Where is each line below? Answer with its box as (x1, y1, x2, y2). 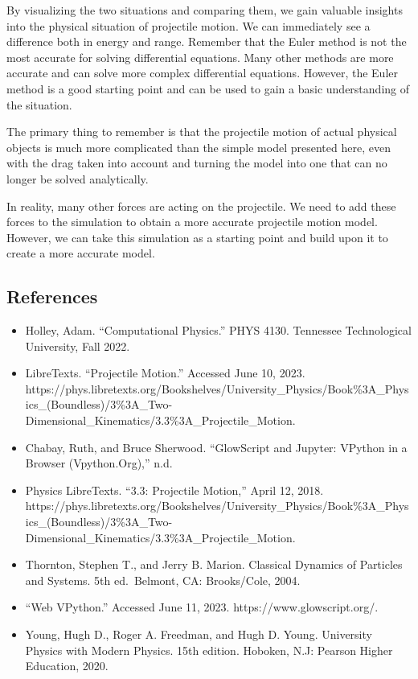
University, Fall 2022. (25, 337, 130, 354)
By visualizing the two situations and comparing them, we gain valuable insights (6, 2, 403, 18)
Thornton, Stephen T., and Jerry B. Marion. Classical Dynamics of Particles (25, 556, 403, 573)
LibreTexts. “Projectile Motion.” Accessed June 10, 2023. (25, 364, 305, 381)
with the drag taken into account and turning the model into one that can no (6, 154, 387, 171)
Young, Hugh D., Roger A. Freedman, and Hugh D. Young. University (25, 626, 372, 643)
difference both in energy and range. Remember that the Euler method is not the (6, 33, 407, 50)
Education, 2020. (25, 657, 109, 674)
